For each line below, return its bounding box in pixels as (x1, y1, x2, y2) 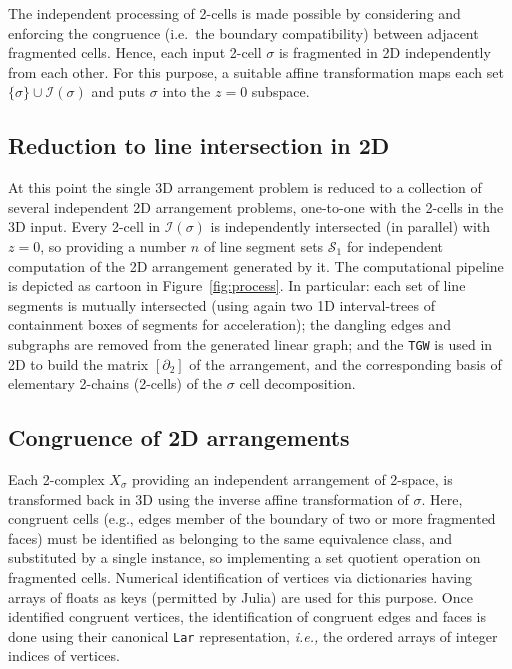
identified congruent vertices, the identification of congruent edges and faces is (8, 606, 486, 627)
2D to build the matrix (8, 353, 149, 374)
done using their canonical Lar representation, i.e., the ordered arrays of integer (8, 625, 498, 646)
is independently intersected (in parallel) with (210, 216, 491, 237)
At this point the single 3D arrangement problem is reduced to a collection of (8, 177, 482, 198)
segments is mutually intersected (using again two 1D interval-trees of (8, 294, 435, 315)
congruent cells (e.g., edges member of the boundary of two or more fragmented (8, 508, 496, 529)
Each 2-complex (8, 468, 105, 489)
